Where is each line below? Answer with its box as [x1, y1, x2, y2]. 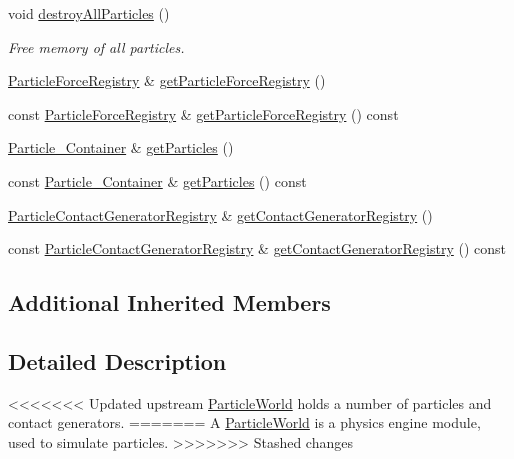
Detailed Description [8, 345, 227, 376]
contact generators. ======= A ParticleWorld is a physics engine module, [8, 412, 481, 433]
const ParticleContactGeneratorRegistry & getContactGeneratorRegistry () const [8, 238, 506, 259]
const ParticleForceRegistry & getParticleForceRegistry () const [8, 103, 399, 124]
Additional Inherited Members [8, 287, 331, 318]
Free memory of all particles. [8, 36, 185, 57]
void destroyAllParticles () [8, 3, 170, 23]
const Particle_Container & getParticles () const [8, 170, 307, 191]
